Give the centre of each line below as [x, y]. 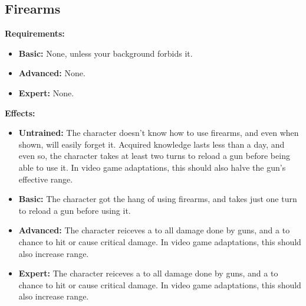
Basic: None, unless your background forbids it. [106, 53]
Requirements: [35, 33]
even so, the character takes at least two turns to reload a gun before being [154, 156]
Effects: [20, 113]
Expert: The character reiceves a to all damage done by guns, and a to [148, 273]
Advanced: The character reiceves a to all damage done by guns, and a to [154, 230]
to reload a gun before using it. [75, 210]
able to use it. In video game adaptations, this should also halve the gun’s [152, 167]
